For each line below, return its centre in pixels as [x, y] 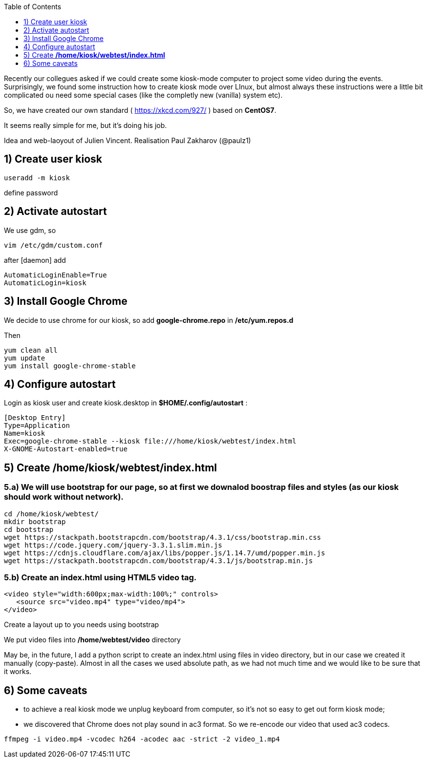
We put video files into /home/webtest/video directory [92, 640]
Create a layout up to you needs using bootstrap [82, 625]
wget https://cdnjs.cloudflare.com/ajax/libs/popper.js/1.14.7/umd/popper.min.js [165, 553]
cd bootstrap [29, 529]
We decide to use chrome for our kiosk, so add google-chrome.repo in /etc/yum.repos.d [149, 320]
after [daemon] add [35, 260]
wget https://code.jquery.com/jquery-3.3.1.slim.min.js [113, 545]
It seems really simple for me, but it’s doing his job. [85, 125]
